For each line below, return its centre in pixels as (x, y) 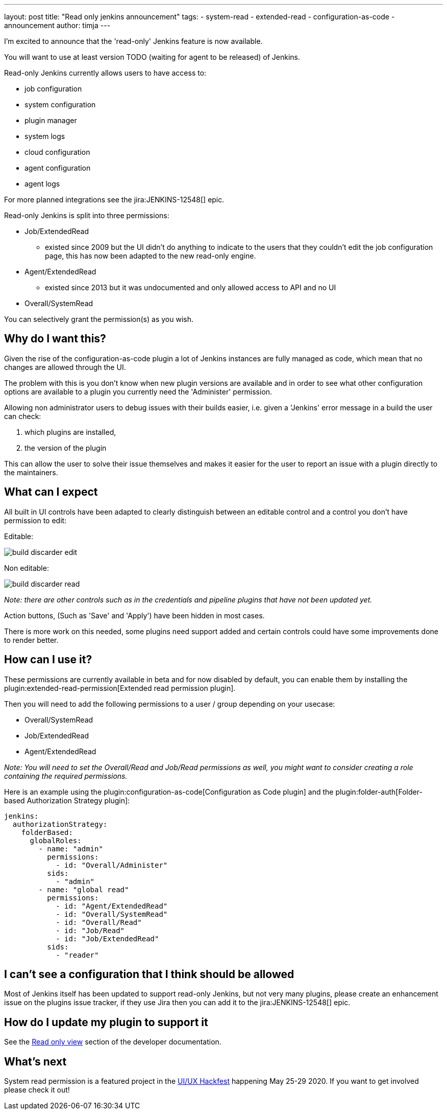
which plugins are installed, (70, 432)
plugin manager (51, 120)
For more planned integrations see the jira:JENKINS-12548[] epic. (114, 200)
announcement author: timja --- (57, 25)
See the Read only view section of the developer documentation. (113, 1042)
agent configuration (58, 168)
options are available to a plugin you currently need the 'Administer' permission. (138, 391)
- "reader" (77, 955)
